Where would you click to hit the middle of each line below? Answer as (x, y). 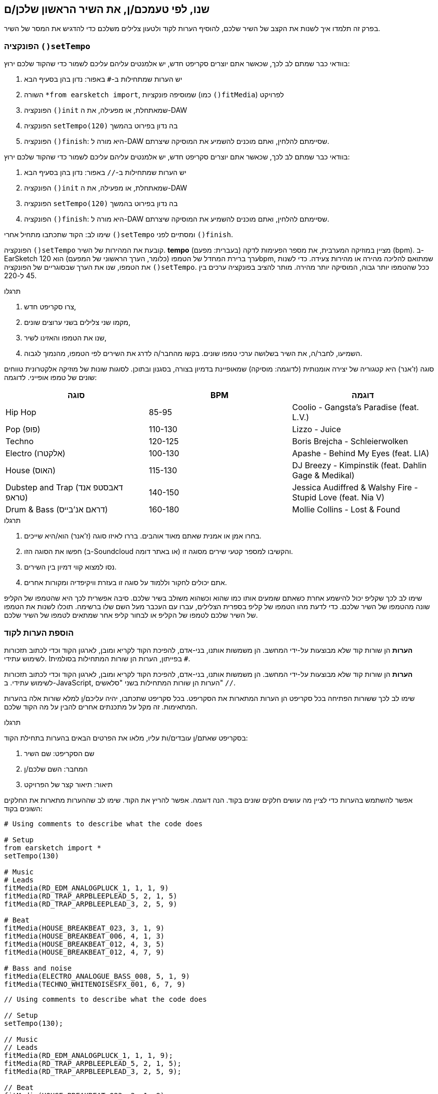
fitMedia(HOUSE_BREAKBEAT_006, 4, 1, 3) (84, 936)
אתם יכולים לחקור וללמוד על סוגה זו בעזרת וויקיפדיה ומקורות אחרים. (126, 583)
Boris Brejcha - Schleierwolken (350, 441)
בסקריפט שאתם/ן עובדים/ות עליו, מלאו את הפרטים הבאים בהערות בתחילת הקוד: (126, 738)
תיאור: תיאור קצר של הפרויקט (68, 784)
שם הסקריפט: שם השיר (59, 753)
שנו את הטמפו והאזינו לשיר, (65, 338)
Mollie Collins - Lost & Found (346, 510)
